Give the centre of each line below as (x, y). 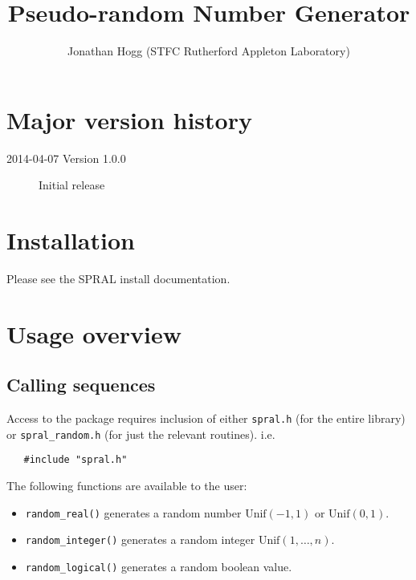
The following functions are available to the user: (127, 486)
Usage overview (94, 333)
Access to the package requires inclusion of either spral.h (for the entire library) (206, 418)
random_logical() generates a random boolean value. (159, 567)
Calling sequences (81, 385)
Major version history (129, 119)
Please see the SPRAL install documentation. (118, 278)
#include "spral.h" (75, 460)
